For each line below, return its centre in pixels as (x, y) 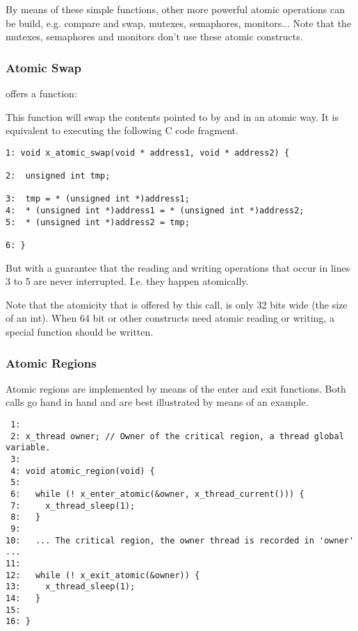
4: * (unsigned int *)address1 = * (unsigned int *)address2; (155, 211)
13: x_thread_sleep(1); (71, 587)
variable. (28, 448)
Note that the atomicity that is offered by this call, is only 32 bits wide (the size (177, 304)
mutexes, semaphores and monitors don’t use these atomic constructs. (154, 36)
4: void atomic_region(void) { (83, 471)
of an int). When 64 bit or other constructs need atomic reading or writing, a (170, 318)
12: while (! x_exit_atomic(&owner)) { (103, 575)
